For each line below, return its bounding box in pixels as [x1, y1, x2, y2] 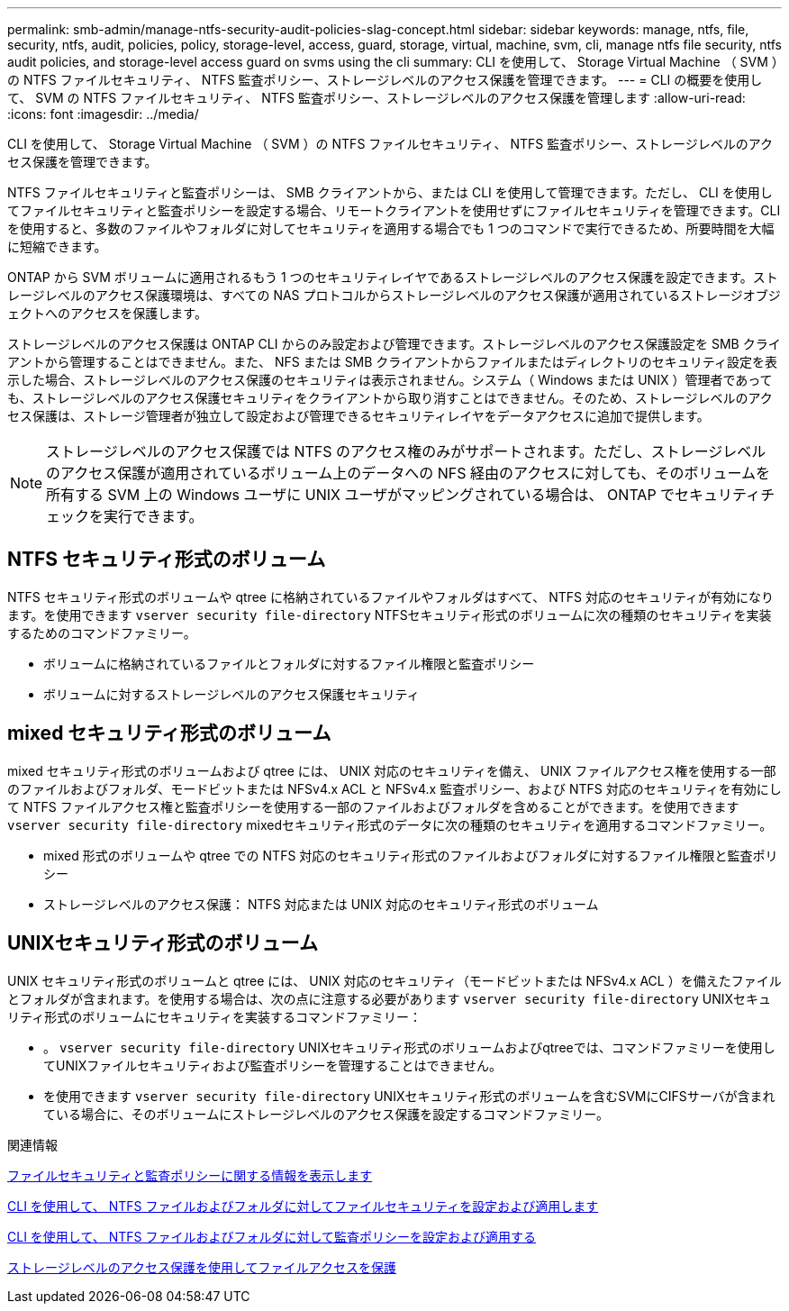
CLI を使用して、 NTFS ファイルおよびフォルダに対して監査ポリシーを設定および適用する [7, 1228, 537, 1244]
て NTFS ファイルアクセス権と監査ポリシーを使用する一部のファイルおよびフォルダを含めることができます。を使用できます [7, 798, 739, 815]
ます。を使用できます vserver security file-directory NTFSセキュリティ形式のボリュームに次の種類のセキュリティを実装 [7, 606, 772, 623]
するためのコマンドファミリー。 [7, 624, 196, 641]
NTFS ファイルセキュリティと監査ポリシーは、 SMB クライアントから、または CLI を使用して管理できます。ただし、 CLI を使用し [7, 185, 773, 200]
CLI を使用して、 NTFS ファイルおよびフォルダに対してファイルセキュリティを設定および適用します [7, 1197, 599, 1214]
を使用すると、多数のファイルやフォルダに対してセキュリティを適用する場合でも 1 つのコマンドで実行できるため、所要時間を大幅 [7, 221, 775, 236]
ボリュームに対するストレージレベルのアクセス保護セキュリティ [43, 686, 420, 702]
